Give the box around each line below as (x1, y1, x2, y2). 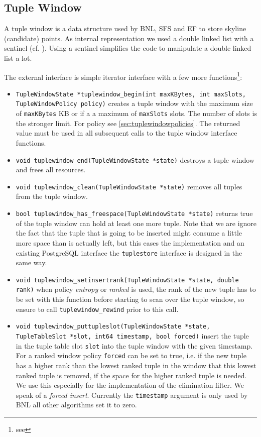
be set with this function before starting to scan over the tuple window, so (16, 294, 244, 304)
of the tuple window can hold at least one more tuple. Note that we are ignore (16, 217, 257, 228)
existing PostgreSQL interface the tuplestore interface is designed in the (16, 247, 242, 258)
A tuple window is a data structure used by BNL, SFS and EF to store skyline (4, 23, 246, 34)
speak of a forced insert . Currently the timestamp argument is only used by (16, 389, 248, 400)
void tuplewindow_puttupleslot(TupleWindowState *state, (16, 323, 210, 331)
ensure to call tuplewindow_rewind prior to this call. (16, 303, 179, 314)
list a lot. (4, 52, 32, 63)
